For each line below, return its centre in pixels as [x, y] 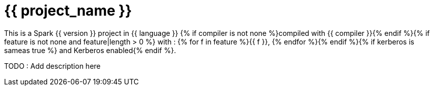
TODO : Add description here [52, 66]
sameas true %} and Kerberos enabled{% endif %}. [90, 50]
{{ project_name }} [68, 11]
